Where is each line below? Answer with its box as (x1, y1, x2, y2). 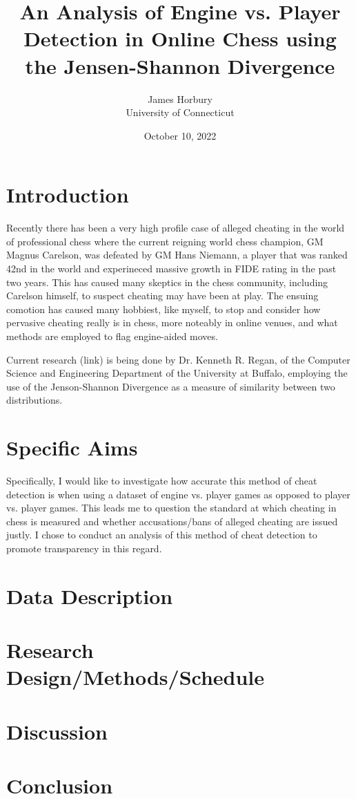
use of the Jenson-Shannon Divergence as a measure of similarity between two (6, 379, 335, 393)
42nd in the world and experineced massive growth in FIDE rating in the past (6, 261, 337, 275)
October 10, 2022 (144, 128, 217, 142)
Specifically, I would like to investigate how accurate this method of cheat (6, 473, 317, 488)
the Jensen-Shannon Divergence (25, 51, 335, 79)
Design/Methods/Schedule (6, 663, 265, 691)
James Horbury (148, 91, 212, 106)
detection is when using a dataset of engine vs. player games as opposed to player (6, 487, 350, 501)
